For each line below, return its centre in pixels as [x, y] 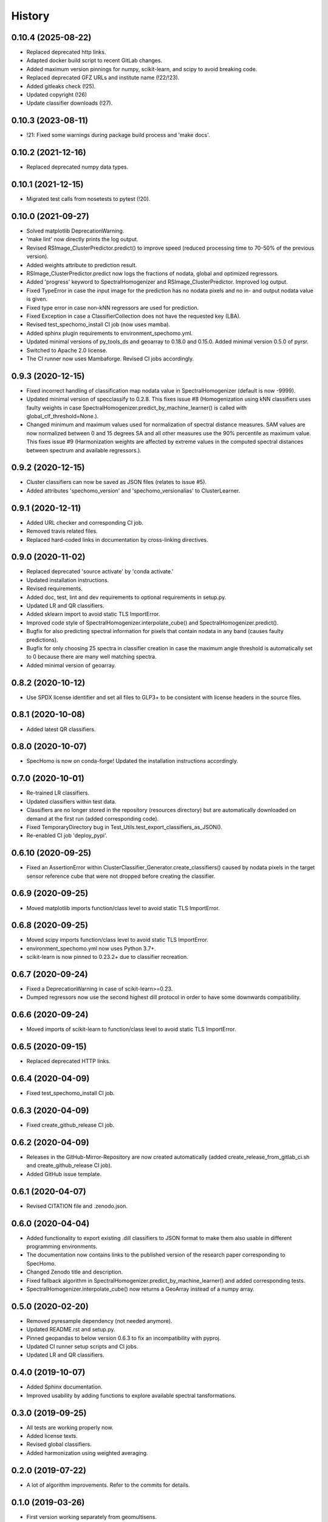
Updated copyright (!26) [57, 95]
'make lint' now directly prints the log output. [82, 239]
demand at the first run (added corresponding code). [93, 818]
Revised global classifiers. [59, 1444]
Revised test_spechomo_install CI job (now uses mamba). [98, 324]
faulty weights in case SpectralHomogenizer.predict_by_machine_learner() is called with [137, 407]
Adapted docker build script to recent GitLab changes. [94, 60]
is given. [37, 299]
